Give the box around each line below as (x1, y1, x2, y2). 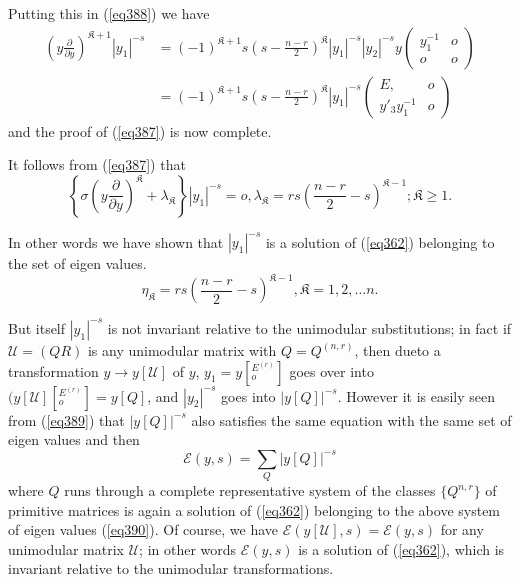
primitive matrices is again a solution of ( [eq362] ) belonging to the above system (8, 499, 501, 520)
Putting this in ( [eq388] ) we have (8, 3, 210, 23)
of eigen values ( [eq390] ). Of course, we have (8, 519, 279, 540)
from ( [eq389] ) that (8, 409, 125, 430)
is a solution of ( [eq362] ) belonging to (265, 231, 495, 252)
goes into (221, 385, 276, 406)
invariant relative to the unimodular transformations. (8, 558, 334, 579)
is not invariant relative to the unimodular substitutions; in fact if (107, 317, 512, 338)
